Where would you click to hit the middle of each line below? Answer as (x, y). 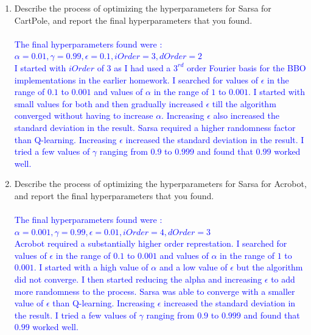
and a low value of (193, 267)
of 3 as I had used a (134, 67)
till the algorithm (244, 103)
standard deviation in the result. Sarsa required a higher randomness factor (155, 127)
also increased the (246, 115)
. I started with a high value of (91, 267)
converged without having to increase (84, 115)
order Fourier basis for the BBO (246, 67)
